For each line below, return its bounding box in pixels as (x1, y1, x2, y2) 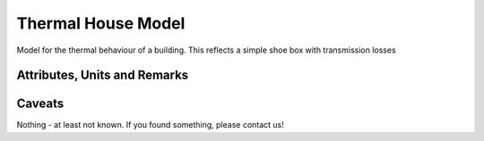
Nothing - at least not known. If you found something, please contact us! (16, 120, 284, 130)
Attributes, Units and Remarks (16, 68, 189, 83)
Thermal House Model (16, 13, 186, 33)
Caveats (16, 96, 65, 112)
